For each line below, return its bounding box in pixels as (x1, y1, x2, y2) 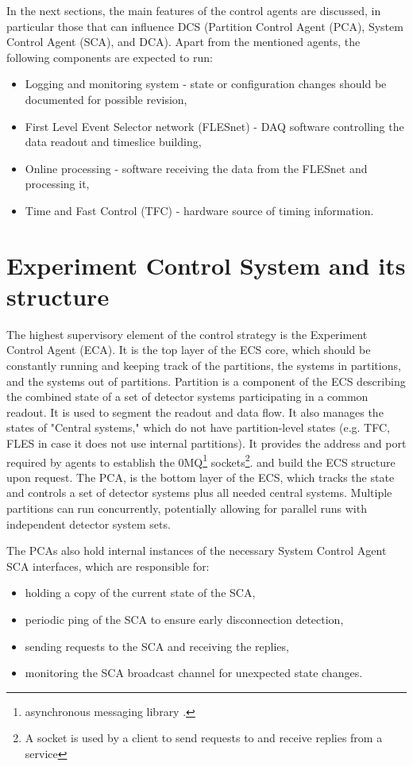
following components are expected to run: (6, 48, 213, 65)
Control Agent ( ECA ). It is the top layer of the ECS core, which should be (6, 341, 371, 358)
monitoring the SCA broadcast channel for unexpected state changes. (25, 664, 363, 681)
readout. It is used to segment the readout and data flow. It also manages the (6, 403, 384, 420)
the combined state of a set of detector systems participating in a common (6, 388, 369, 405)
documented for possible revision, (25, 90, 187, 107)
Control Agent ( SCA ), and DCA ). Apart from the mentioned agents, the (6, 33, 361, 50)
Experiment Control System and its (6, 248, 406, 281)
